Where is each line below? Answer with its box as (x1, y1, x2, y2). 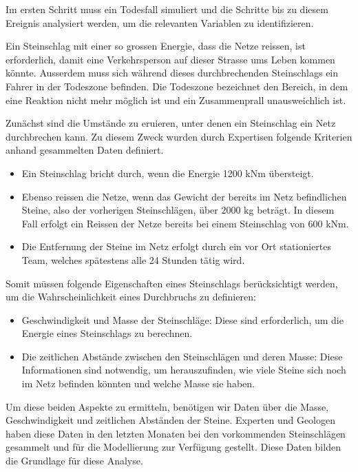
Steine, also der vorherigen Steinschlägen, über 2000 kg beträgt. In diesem (21, 203, 335, 217)
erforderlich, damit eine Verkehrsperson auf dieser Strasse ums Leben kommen (6, 52, 335, 66)
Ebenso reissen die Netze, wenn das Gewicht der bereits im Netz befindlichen (21, 189, 347, 203)
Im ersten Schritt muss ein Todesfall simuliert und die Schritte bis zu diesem (6, 2, 328, 16)
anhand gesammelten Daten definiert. (6, 143, 164, 157)
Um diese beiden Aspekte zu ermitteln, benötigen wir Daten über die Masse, (6, 399, 329, 413)
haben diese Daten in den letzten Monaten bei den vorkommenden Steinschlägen (6, 426, 346, 440)
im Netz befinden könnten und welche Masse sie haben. (21, 376, 255, 391)
